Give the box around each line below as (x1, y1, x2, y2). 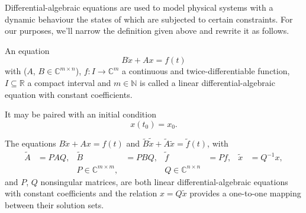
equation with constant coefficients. (5, 88, 133, 100)
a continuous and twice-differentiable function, (122, 65, 290, 77)
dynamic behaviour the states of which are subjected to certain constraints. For (5, 12, 293, 25)
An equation (5, 44, 50, 56)
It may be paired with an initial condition (5, 108, 156, 120)
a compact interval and (27, 76, 111, 88)
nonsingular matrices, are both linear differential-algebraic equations (40, 175, 288, 187)
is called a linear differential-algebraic (140, 76, 275, 88)
